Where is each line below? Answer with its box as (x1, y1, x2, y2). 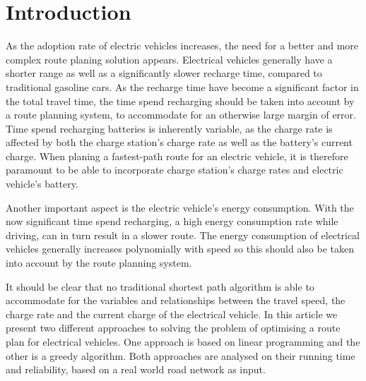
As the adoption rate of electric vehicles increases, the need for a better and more (6, 38, 359, 53)
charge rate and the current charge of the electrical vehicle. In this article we (6, 306, 338, 321)
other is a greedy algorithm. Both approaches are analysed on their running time (6, 348, 355, 363)
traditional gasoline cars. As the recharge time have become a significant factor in (6, 79, 359, 94)
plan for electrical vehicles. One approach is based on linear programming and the (6, 334, 360, 349)
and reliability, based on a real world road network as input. (6, 362, 266, 377)
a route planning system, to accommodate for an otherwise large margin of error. (6, 107, 356, 122)
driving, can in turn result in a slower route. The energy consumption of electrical (6, 227, 360, 242)
